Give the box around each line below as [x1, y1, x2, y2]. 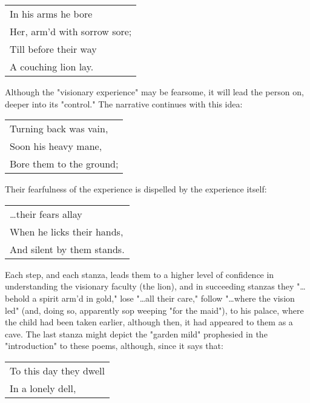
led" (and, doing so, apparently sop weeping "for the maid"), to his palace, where [5, 303, 304, 316]
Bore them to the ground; [10, 157, 119, 171]
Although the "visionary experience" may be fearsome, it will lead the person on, [5, 86, 304, 98]
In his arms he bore [10, 7, 93, 21]
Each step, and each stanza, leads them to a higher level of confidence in [5, 268, 274, 280]
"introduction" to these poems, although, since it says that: [5, 339, 223, 352]
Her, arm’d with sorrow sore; [10, 24, 132, 38]
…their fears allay [10, 206, 82, 221]
